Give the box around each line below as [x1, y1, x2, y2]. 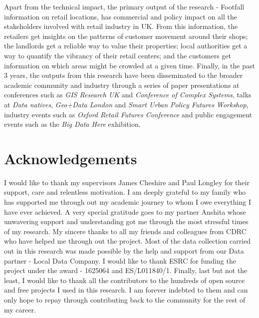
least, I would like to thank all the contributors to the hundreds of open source [4, 275, 245, 285]
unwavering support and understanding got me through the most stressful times [4, 216, 249, 227]
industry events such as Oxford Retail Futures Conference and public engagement [4, 109, 253, 119]
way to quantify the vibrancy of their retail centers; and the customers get [4, 50, 232, 60]
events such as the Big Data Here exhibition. [4, 119, 141, 129]
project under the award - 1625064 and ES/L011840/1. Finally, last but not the [4, 265, 248, 276]
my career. [4, 304, 36, 315]
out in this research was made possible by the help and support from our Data [4, 246, 244, 256]
